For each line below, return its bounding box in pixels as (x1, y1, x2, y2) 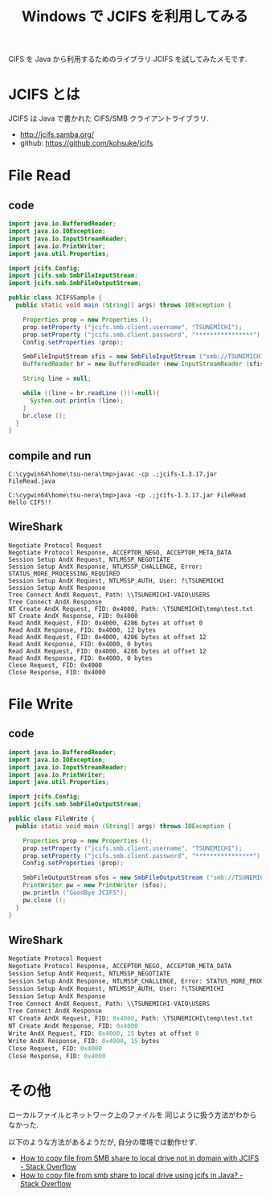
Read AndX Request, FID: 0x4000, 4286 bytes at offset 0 (8, 619, 203, 627)
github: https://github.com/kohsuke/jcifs (19, 138, 153, 148)
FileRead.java (8, 477, 56, 485)
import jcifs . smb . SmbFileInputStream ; (8, 271, 138, 280)
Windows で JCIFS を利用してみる (21, 7, 249, 26)
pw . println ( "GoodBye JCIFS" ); (22, 889, 128, 897)
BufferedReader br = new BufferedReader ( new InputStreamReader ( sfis (22, 360, 264, 369)
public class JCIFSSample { (8, 294, 103, 302)
